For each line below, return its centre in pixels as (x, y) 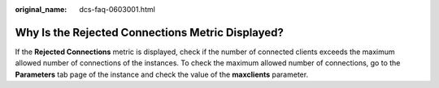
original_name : (41, 9)
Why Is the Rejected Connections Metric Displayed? (149, 32)
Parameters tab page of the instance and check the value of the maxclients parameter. (162, 74)
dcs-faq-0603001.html (117, 9)
